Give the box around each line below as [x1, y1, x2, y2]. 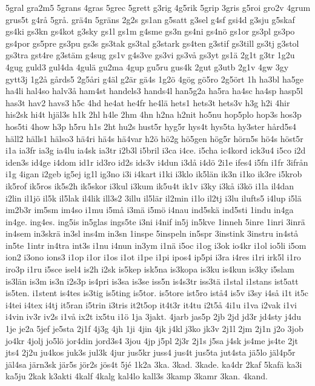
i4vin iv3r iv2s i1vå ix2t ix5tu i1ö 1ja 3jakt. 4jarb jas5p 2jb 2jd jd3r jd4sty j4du [5, 310, 302, 323]
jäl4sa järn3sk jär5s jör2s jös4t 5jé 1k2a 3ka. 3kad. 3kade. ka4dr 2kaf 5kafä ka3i [5, 357, 302, 370]
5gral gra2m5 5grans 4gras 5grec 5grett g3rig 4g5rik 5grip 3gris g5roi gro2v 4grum [5, 1, 311, 13]
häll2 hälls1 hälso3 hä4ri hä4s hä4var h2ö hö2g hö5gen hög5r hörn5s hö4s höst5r [5, 132, 303, 144]
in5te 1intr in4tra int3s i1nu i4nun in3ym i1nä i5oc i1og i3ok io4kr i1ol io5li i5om [5, 239, 307, 251]
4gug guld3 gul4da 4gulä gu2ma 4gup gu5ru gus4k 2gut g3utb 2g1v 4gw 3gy [5, 60, 289, 73]
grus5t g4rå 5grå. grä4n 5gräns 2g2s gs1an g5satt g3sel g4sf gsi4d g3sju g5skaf [5, 13, 295, 25]
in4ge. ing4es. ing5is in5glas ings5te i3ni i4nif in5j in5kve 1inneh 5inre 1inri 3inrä [5, 215, 305, 228]
